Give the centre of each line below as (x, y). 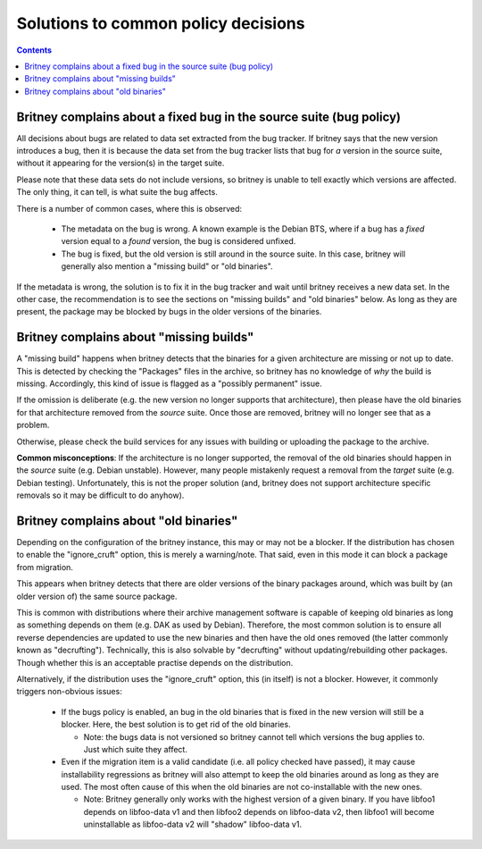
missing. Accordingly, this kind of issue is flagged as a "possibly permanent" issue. (169, 383)
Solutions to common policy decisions (161, 23)
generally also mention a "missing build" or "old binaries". (167, 266)
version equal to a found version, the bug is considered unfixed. (179, 241)
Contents (34, 50)
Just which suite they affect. (135, 749)
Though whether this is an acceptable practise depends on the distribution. (155, 662)
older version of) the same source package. (97, 596)
